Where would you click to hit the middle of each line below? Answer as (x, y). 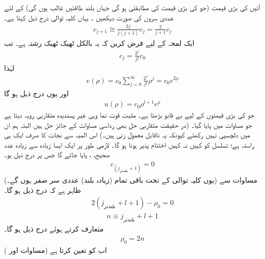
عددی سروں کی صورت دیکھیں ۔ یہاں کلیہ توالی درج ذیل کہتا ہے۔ (89, 17)
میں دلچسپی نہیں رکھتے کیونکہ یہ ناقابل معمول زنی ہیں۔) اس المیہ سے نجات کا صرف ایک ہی (127, 135)
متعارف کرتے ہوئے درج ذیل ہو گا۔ (54, 229)
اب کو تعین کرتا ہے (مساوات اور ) (56, 250)
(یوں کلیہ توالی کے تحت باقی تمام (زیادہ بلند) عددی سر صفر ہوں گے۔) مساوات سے (131, 180)
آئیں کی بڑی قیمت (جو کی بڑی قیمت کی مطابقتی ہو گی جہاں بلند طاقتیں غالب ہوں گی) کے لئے (132, 7)
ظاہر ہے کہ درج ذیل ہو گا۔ (43, 190)
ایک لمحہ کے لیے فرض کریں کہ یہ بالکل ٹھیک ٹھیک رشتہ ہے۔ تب (99, 42)
